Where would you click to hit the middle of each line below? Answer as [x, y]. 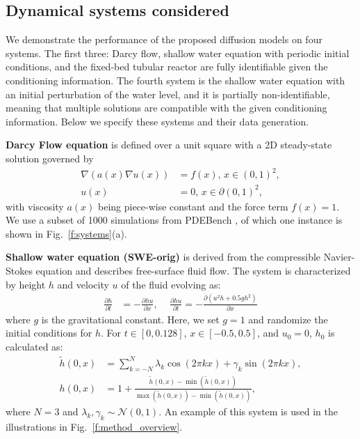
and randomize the [288, 319]
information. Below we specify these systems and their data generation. [157, 121]
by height [26, 284]
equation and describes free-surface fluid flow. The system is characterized [193, 270]
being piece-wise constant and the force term [193, 206]
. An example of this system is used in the [248, 411]
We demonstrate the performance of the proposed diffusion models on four [164, 39]
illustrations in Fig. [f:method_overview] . [94, 427]
